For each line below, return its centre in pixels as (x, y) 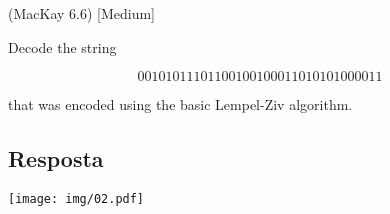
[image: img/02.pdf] (76, 198)
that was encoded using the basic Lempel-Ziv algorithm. (180, 104)
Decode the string (62, 46)
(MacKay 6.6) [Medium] (82, 13)
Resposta (56, 158)
